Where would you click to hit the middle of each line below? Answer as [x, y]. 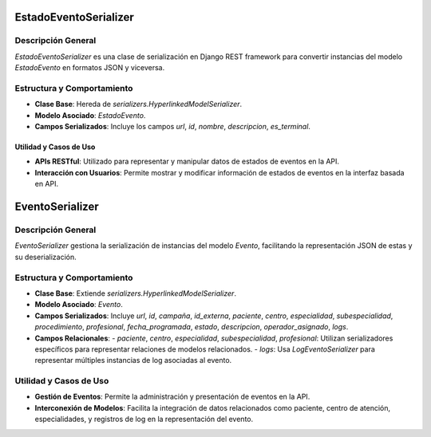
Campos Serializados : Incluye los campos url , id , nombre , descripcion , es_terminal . [173, 127]
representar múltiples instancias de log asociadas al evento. [133, 360]
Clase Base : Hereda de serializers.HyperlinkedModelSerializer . [138, 104]
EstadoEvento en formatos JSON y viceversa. [90, 68]
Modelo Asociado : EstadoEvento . [90, 115]
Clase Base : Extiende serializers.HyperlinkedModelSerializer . [136, 293]
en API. [47, 184]
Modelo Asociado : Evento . [79, 305]
